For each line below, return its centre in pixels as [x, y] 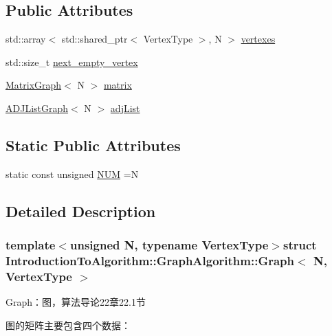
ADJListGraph [37, 108]
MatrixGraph [34, 85]
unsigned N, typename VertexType [169, 245]
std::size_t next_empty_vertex [72, 61]
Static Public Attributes [93, 145]
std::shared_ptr [95, 39]
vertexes [258, 39]
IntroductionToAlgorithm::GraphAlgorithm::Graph [150, 260]
